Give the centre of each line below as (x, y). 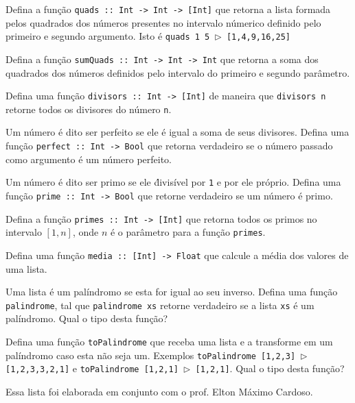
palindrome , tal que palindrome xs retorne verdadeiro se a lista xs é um (160, 305)
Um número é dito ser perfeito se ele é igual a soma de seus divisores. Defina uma (177, 132)
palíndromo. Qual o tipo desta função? (87, 318)
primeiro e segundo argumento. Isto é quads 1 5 (108, 36)
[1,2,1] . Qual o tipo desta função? (270, 368)
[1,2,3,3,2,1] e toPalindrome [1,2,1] (92, 368)
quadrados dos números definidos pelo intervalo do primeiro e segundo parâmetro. (178, 72)
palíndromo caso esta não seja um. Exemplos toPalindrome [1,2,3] (151, 355)
